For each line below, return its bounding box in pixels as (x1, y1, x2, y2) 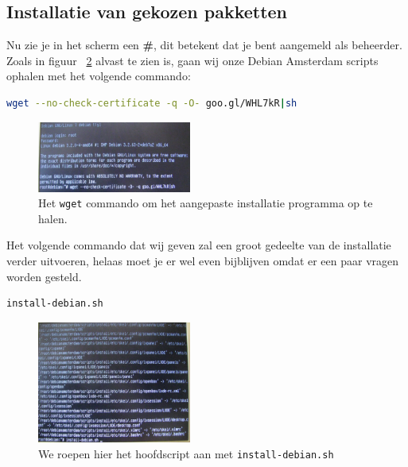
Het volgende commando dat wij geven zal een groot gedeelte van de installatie (6, 237, 391, 253)
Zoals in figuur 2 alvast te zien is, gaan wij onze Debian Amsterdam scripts (6, 52, 379, 68)
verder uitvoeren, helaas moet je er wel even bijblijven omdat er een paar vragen (6, 252, 399, 268)
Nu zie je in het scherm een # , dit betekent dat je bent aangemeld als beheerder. (6, 37, 402, 53)
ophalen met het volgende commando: (6, 68, 191, 84)
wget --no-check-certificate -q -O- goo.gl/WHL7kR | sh (6, 97, 297, 109)
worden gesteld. (6, 268, 82, 284)
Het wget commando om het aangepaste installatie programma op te (38, 195, 373, 211)
